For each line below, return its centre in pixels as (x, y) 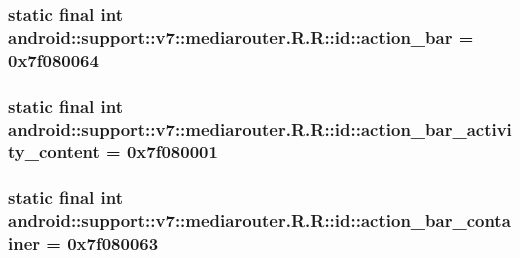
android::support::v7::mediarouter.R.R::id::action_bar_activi (260, 128)
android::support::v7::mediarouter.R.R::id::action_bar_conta (259, 220)
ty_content (54, 151)
